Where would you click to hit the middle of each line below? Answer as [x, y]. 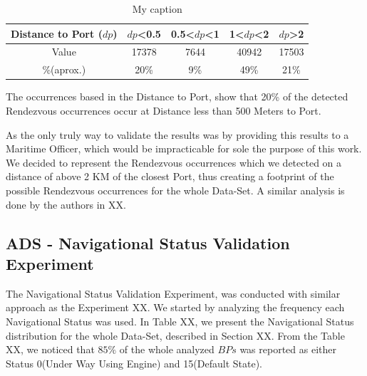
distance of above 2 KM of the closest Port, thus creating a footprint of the [170, 176]
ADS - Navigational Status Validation [148, 242]
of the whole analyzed [167, 349]
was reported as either [288, 349]
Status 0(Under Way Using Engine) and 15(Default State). [134, 363]
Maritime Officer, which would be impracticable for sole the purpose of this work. [184, 148]
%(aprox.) [64, 69]
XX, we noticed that [50, 349]
